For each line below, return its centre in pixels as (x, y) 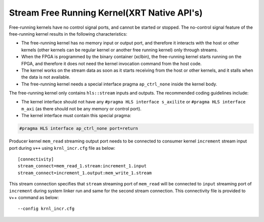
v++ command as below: (34, 197)
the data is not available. (46, 77)
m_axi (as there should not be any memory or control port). (81, 109)
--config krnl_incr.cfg (46, 209)
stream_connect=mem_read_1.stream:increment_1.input (82, 166)
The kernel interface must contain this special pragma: (76, 116)
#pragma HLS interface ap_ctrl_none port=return (79, 129)
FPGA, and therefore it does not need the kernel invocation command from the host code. (111, 63)
